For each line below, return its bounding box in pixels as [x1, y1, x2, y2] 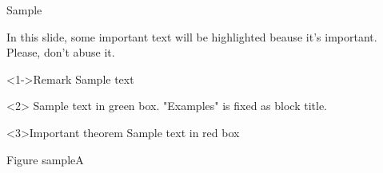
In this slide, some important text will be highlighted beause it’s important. [6, 28, 377, 45]
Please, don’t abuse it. [6, 44, 115, 61]
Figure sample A [6, 151, 84, 167]
